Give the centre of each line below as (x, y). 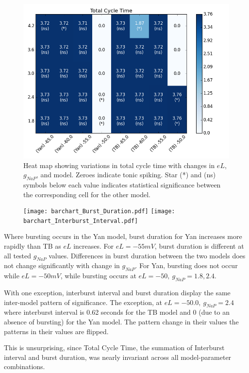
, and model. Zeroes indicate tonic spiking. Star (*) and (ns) (126, 175)
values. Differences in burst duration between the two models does (147, 255)
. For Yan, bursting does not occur (186, 265)
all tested (18, 255)
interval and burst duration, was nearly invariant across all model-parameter (118, 357)
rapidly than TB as (33, 246)
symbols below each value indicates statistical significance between (122, 184)
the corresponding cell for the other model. (87, 194)
